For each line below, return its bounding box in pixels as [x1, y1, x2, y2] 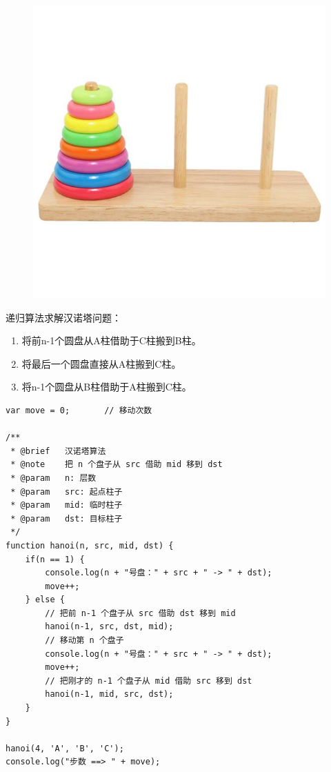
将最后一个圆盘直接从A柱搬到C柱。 [21, 356, 181, 370]
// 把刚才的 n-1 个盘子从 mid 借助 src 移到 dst [45, 675, 252, 686]
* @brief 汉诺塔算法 [10, 446, 106, 456]
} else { [25, 595, 65, 605]
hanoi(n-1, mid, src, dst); [45, 689, 174, 700]
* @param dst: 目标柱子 [10, 513, 123, 524]
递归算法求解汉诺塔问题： [6, 310, 121, 324]
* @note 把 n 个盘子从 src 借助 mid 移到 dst [10, 459, 223, 470]
